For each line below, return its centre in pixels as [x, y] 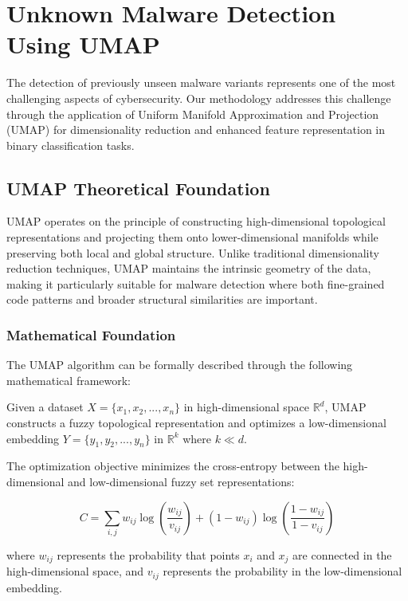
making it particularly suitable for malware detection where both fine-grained [196, 283]
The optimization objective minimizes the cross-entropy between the [173, 466]
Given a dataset [45, 407]
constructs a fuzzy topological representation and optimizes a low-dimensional [196, 423]
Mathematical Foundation [91, 334]
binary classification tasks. [71, 145]
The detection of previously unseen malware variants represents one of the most [201, 82]
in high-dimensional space [246, 407]
